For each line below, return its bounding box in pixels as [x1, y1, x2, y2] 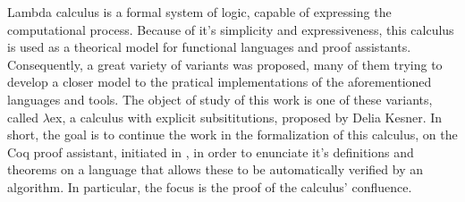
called [7, 107, 38, 126]
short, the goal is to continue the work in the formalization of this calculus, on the [7, 125, 458, 144]
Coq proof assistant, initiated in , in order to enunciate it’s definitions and [7, 142, 414, 161]
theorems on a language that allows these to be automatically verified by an [7, 160, 424, 179]
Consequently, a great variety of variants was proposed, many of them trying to [7, 55, 443, 73]
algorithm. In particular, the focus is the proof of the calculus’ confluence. [7, 177, 412, 196]
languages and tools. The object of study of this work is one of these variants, [7, 89, 433, 108]
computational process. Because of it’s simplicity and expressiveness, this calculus [7, 20, 454, 38]
